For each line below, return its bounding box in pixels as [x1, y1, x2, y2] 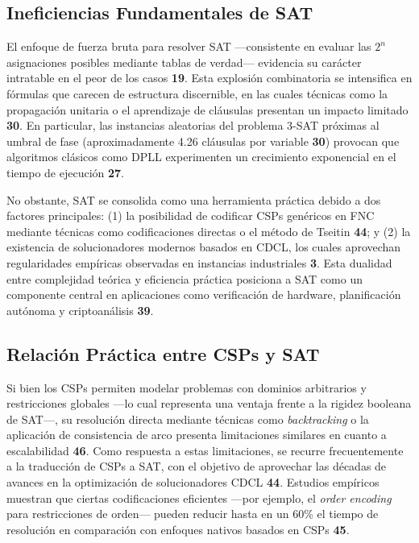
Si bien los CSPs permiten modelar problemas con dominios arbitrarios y [6, 379, 367, 396]
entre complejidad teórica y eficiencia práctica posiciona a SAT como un [6, 270, 363, 287]
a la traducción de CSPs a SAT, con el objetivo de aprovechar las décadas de [6, 458, 387, 475]
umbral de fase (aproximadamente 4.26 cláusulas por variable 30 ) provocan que [6, 132, 400, 149]
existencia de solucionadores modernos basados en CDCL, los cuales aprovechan [6, 238, 401, 255]
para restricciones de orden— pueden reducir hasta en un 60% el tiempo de [6, 505, 379, 522]
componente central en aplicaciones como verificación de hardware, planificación [6, 286, 401, 303]
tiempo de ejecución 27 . [6, 164, 125, 180]
